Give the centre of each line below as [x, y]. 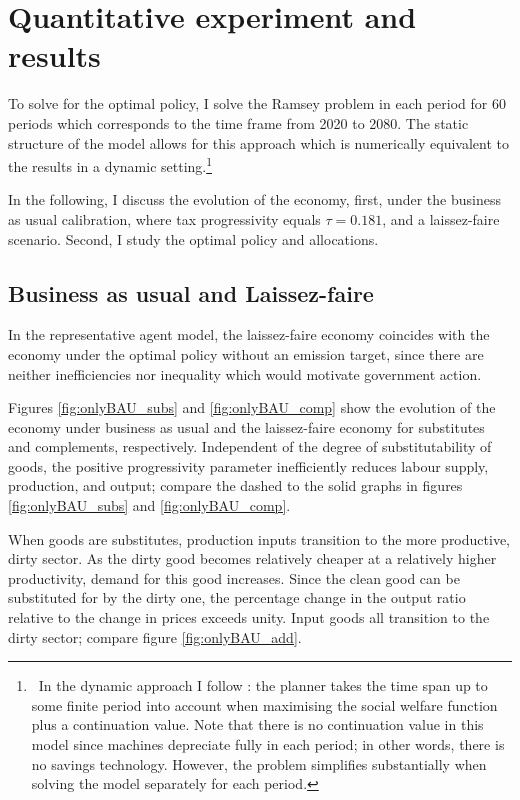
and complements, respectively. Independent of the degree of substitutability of [250, 446]
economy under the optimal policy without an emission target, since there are [246, 353]
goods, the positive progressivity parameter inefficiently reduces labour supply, [248, 465]
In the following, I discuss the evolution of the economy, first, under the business [254, 199]
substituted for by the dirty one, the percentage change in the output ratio [237, 597]
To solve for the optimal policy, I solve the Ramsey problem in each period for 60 [257, 103]
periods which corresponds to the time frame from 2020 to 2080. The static [238, 122]
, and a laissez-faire [441, 218]
